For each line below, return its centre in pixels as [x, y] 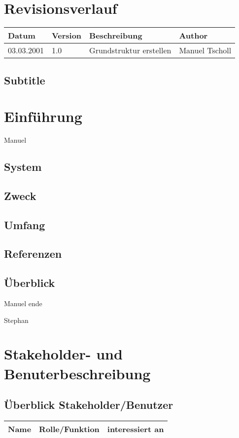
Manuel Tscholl [205, 50]
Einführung [43, 116]
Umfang [25, 224]
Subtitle [25, 80]
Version [67, 36]
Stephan [16, 320]
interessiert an [136, 429]
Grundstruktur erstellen [130, 50]
